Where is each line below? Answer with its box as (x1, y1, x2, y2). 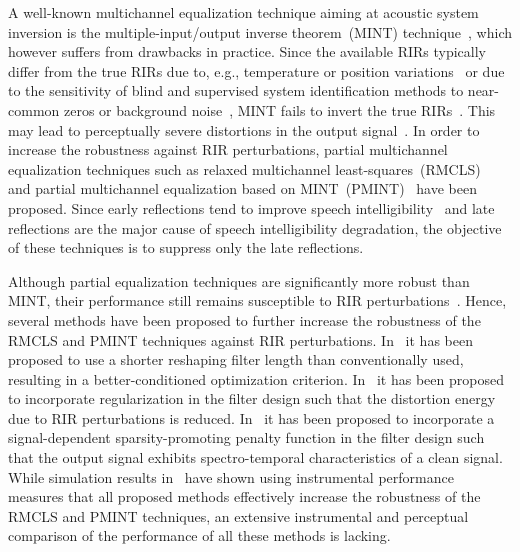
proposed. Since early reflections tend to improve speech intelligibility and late (8, 197, 495, 218)
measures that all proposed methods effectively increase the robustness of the (8, 486, 481, 507)
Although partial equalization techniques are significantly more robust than (8, 270, 470, 291)
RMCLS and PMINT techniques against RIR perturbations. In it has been (8, 329, 473, 350)
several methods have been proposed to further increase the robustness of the (8, 309, 481, 330)
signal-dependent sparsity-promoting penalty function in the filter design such (8, 427, 485, 448)
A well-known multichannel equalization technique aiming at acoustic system (8, 2, 479, 22)
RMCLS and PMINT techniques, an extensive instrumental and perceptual (8, 505, 469, 526)
